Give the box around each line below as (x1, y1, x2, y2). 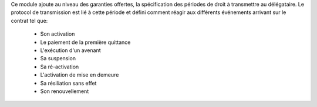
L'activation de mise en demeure (40, 71, 119, 78)
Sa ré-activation (40, 63, 79, 70)
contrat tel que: (11, 17, 48, 24)
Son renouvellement (40, 88, 89, 95)
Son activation (40, 30, 75, 37)
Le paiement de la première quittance (40, 39, 131, 46)
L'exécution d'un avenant (40, 47, 101, 54)
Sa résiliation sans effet (40, 80, 97, 87)
